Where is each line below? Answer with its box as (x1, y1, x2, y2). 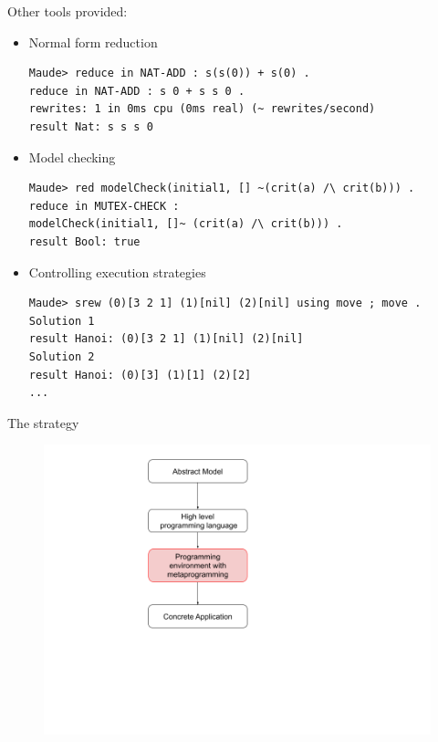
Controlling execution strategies (28, 262, 206, 281)
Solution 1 (28, 314, 95, 328)
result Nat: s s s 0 (28, 120, 153, 133)
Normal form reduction (28, 32, 158, 51)
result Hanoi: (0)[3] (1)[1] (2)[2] (28, 368, 252, 381)
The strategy (7, 413, 79, 432)
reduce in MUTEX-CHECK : (28, 199, 180, 213)
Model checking (28, 147, 116, 166)
